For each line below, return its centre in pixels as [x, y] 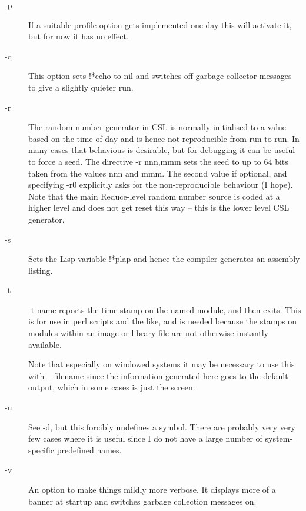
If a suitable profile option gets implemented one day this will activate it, [160, 24]
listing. [41, 270]
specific [41, 449]
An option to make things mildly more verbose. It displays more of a [152, 489]
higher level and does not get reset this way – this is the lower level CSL [159, 208]
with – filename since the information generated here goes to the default [158, 375]
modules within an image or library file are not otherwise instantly [149, 333]
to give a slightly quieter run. [81, 87]
